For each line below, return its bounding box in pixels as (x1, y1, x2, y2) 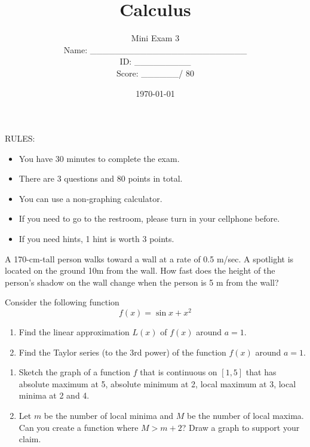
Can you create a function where (19, 421, 139, 433)
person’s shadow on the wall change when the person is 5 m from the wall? (5, 275, 279, 288)
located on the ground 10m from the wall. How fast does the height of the (5, 264, 275, 277)
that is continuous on (140, 366, 217, 378)
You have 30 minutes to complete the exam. (19, 152, 180, 164)
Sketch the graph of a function (19, 366, 131, 378)
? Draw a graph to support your (182, 421, 300, 433)
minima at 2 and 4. (19, 389, 90, 402)
